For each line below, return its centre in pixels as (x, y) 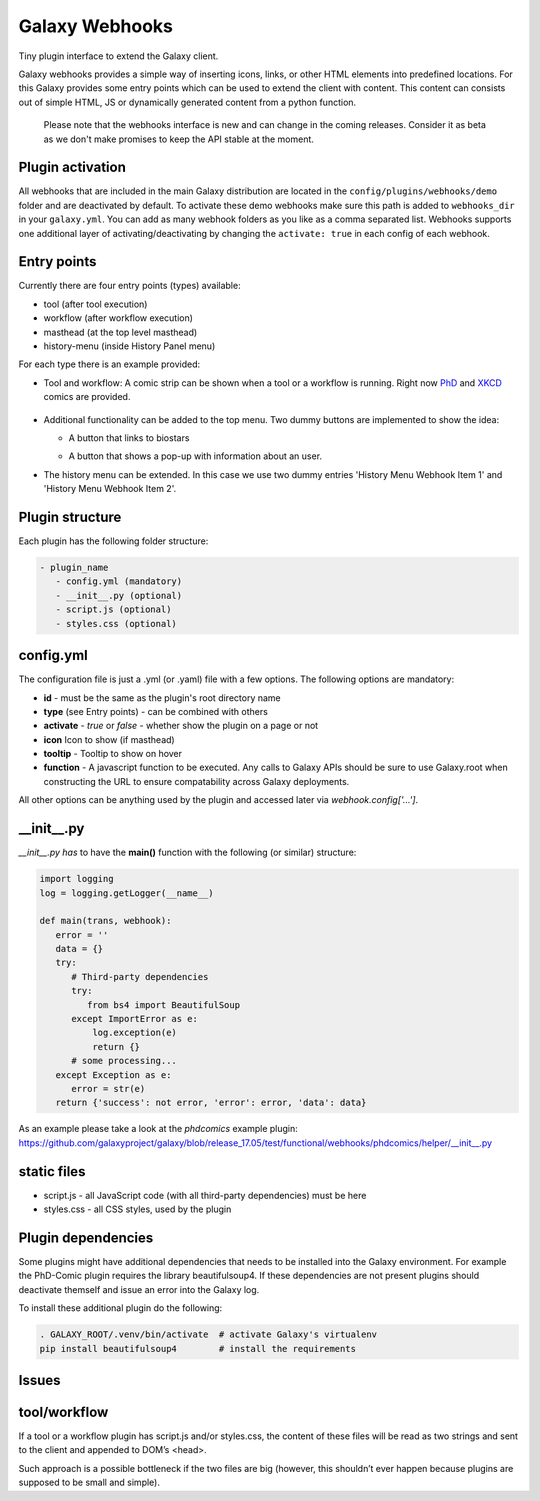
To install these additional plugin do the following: (120, 1308)
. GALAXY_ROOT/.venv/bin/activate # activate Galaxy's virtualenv (208, 1334)
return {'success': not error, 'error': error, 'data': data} (211, 1103)
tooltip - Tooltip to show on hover (113, 754)
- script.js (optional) (113, 609)
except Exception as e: (113, 1074)
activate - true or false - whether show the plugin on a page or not (181, 726)
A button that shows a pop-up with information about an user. (195, 456)
